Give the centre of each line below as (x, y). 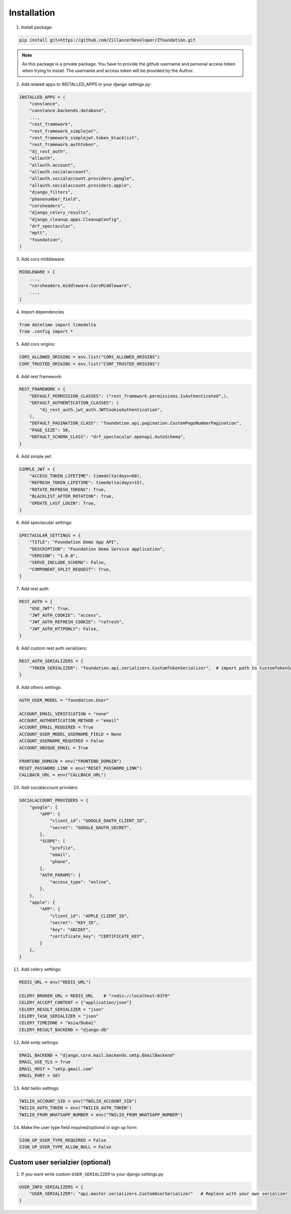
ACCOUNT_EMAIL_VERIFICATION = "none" (64, 714)
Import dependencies (42, 312)
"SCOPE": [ (52, 841)
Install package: (37, 27)
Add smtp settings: (40, 1042)
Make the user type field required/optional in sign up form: (79, 1127)
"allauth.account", (53, 165)
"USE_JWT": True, (50, 608)
